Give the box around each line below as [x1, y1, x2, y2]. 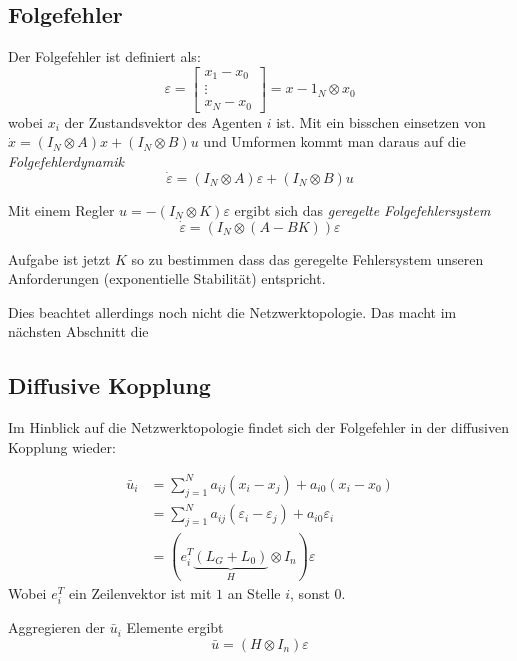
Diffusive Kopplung [8, 370, 211, 401]
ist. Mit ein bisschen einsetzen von [276, 111, 486, 132]
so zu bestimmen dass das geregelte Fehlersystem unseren [131, 248, 484, 269]
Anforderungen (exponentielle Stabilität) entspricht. [8, 268, 326, 289]
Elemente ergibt [126, 617, 224, 638]
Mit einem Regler [8, 199, 115, 220]
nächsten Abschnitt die [8, 321, 149, 342]
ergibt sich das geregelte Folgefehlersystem [234, 199, 491, 220]
